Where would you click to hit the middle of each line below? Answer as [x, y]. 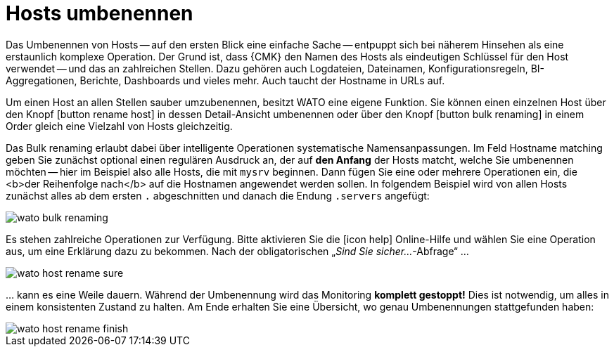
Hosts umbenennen [100, 13]
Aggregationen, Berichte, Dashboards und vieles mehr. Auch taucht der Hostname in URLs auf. [225, 80]
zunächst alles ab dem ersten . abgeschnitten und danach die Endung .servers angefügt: [218, 195]
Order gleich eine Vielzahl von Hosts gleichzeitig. [119, 126]
